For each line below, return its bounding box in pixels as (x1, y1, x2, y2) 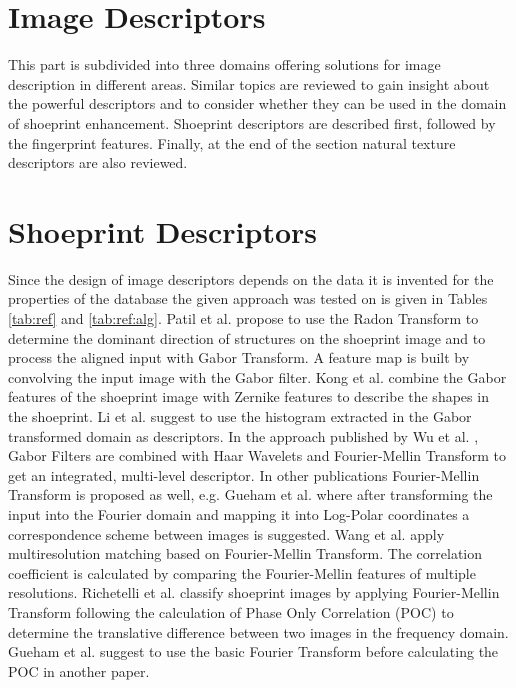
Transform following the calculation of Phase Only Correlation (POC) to (8, 601, 454, 622)
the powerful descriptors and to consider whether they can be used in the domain (8, 93, 507, 114)
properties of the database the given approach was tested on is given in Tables (8, 288, 488, 309)
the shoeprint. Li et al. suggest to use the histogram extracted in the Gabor (8, 405, 472, 426)
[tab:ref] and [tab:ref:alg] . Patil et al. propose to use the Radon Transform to (8, 308, 479, 328)
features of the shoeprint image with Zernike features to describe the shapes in (8, 386, 489, 407)
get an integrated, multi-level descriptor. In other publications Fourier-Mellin (8, 464, 480, 485)
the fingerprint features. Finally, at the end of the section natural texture (8, 132, 456, 153)
